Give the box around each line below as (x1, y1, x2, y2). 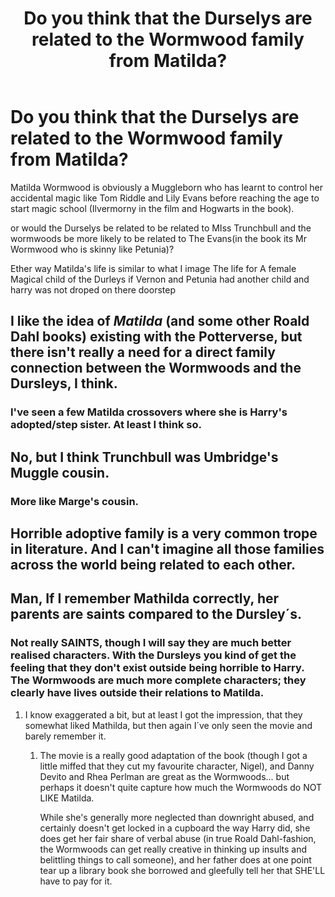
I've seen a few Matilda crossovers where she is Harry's (10, 405, 288, 419)
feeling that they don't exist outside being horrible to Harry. (10, 661, 305, 675)
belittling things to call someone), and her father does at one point (39, 853, 312, 866)
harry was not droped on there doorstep (10, 283, 176, 296)
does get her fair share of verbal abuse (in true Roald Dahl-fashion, (39, 832, 317, 844)
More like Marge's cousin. (10, 494, 140, 508)
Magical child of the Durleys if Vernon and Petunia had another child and (10, 273, 310, 285)
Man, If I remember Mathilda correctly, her (10, 590, 280, 607)
